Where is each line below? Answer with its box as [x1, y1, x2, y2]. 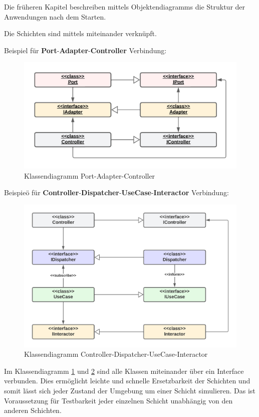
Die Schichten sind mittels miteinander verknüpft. [4, 28, 157, 39]
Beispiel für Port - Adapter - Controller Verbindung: [4, 45, 167, 55]
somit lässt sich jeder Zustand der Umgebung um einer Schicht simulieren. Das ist [4, 385, 255, 396]
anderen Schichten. [4, 405, 62, 415]
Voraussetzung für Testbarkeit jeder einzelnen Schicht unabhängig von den [4, 395, 233, 405]
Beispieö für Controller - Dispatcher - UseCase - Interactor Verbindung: [4, 187, 229, 198]
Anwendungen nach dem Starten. [4, 11, 106, 22]
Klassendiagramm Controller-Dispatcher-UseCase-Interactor [24, 349, 208, 359]
